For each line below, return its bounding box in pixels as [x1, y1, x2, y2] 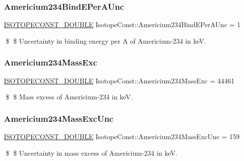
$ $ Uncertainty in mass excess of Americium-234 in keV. [5, 147, 177, 158]
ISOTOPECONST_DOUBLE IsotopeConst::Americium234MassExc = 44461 [4, 75, 235, 85]
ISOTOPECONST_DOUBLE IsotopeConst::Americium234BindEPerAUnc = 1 [4, 19, 241, 30]
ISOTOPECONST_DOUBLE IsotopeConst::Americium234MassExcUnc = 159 [4, 131, 240, 142]
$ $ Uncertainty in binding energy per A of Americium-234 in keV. [5, 35, 206, 46]
